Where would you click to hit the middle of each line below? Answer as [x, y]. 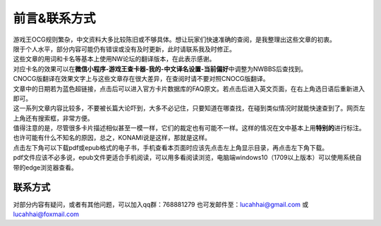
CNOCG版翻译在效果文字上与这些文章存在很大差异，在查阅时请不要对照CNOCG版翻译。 [141, 79]
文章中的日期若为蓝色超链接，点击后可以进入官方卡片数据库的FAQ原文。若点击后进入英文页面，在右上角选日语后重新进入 [189, 89]
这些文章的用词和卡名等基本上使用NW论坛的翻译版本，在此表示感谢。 [114, 59]
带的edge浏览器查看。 [45, 167]
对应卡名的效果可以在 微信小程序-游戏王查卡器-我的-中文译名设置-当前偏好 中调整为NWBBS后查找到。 [160, 69]
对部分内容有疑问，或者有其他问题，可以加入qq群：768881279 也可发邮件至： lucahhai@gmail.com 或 [161, 204]
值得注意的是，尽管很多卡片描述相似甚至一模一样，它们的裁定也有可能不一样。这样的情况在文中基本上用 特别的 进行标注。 [189, 128]
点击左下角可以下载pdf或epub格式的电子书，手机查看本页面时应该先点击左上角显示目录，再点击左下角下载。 [170, 147]
